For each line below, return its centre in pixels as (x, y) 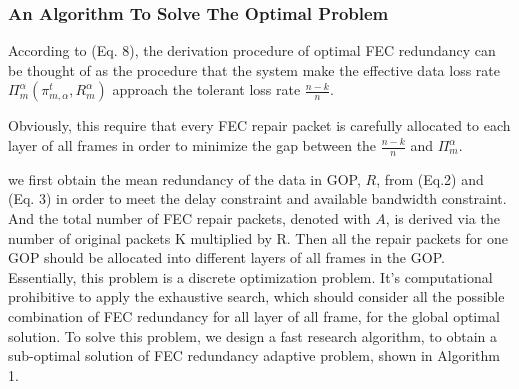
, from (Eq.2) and (430, 178)
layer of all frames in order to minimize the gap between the (192, 145)
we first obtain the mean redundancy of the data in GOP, (184, 178)
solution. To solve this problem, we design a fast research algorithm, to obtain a (253, 335)
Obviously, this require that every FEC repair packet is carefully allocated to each (259, 125)
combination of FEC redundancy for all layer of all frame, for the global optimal (254, 315)
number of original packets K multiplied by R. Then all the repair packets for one (258, 237)
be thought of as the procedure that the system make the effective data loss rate (254, 69)
